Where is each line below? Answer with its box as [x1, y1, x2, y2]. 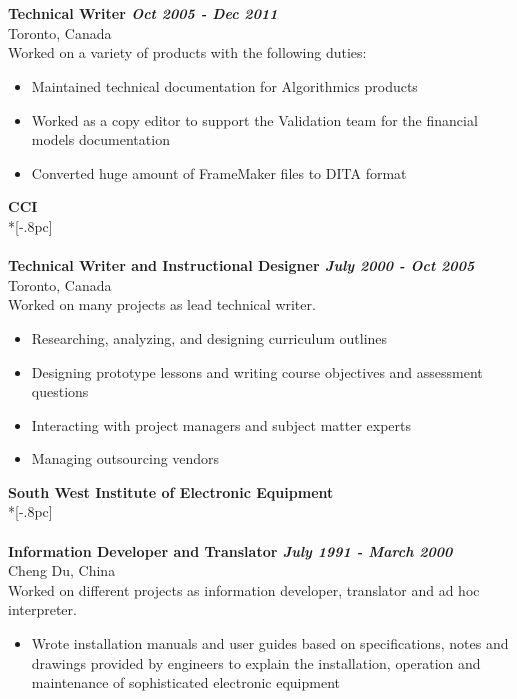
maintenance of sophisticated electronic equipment [31, 672, 340, 693]
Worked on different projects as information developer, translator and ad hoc [8, 579, 480, 600]
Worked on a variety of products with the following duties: [8, 42, 367, 63]
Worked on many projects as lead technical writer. [8, 294, 316, 315]
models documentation [31, 129, 170, 150]
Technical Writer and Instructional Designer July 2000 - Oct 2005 [8, 255, 475, 276]
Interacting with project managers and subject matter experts [31, 414, 411, 435]
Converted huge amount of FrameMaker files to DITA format [31, 162, 407, 183]
